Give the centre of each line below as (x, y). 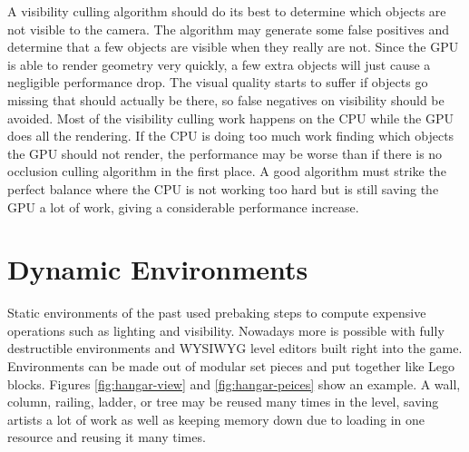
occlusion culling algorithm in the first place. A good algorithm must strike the (227, 171)
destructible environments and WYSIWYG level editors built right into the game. (235, 348)
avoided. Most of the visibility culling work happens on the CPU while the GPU (230, 118)
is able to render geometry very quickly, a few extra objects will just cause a (219, 64)
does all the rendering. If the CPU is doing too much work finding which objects (231, 136)
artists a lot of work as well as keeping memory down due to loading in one (216, 419)
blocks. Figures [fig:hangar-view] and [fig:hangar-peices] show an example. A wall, (234, 383)
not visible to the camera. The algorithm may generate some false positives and (228, 29)
